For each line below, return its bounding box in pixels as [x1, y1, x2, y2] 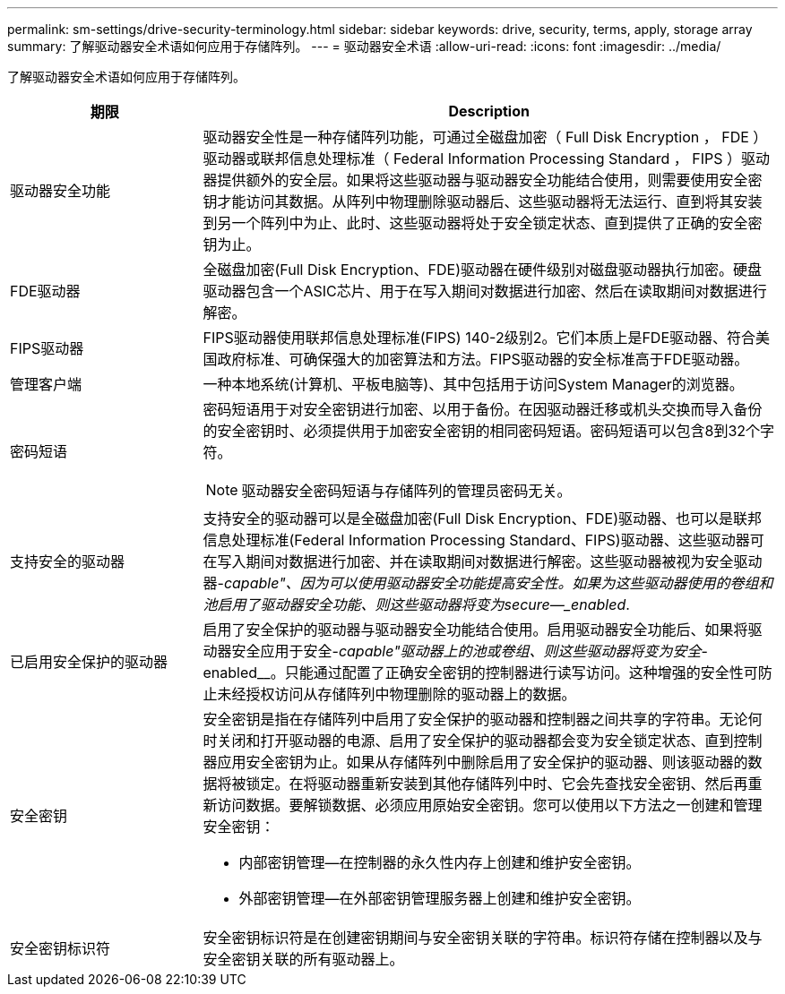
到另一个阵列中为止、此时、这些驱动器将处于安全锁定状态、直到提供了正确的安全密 [203, 214, 763, 232]
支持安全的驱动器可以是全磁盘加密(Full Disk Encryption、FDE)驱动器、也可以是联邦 [203, 510, 762, 527]
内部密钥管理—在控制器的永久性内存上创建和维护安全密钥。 [238, 853, 641, 871]
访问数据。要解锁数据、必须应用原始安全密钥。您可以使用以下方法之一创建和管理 [217, 796, 763, 814]
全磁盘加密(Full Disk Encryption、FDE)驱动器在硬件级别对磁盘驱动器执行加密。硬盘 [203, 261, 762, 278]
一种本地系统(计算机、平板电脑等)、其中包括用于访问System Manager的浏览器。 [203, 375, 744, 393]
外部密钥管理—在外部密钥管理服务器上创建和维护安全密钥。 [238, 889, 641, 907]
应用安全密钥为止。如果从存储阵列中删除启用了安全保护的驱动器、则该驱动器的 [217, 753, 748, 771]
